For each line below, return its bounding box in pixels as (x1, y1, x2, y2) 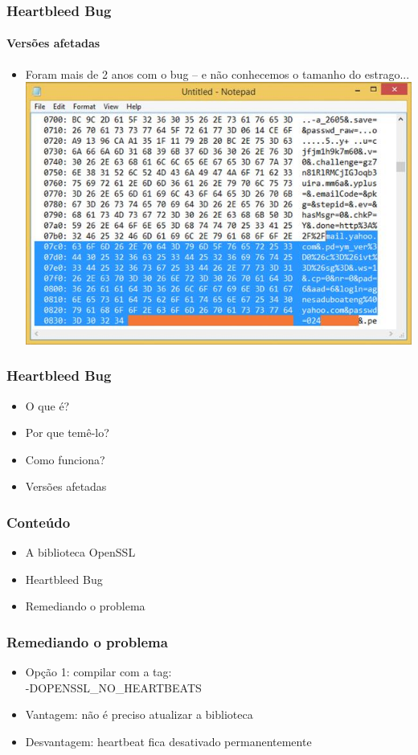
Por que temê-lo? (25, 424, 109, 441)
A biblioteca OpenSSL (25, 544, 136, 561)
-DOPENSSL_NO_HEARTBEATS (25, 679, 202, 696)
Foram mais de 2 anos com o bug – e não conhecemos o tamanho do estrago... (25, 65, 410, 82)
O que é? (25, 397, 70, 414)
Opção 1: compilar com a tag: (25, 663, 172, 680)
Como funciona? (25, 451, 105, 467)
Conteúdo (6, 512, 71, 532)
